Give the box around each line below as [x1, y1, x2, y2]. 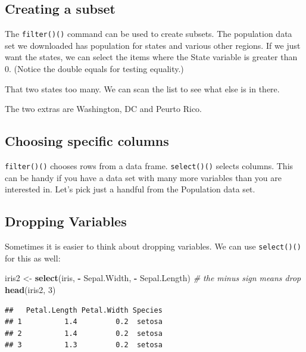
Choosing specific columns [5, 132, 169, 150]
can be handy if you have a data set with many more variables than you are [5, 171, 282, 183]
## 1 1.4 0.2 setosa [5, 317, 163, 326]
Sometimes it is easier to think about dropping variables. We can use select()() [5, 240, 301, 253]
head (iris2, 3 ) [5, 283, 56, 295]
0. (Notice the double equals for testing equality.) [5, 63, 184, 75]
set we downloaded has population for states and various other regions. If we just [5, 39, 301, 51]
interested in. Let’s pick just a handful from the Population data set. [5, 183, 255, 195]
